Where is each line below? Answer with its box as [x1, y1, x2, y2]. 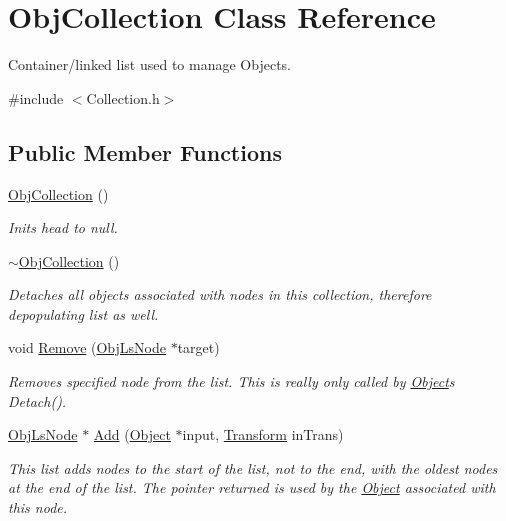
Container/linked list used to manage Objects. [8, 54, 291, 75]
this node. [8, 497, 68, 518]
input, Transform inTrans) [182, 424, 344, 445]
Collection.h [86, 87, 160, 108]
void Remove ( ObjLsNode [8, 337, 166, 358]
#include [8, 87, 64, 108]
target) [177, 337, 220, 358]
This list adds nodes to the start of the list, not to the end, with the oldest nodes [8, 457, 498, 478]
